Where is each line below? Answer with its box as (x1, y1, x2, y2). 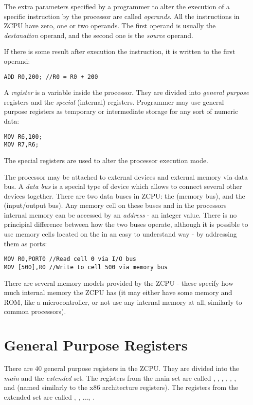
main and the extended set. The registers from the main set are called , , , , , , (4, 372, 236, 383)
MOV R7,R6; (4, 141, 39, 148)
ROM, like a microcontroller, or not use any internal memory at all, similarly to (4, 296, 242, 307)
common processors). (4, 306, 66, 316)
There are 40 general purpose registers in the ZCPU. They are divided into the (4, 363, 239, 373)
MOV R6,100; (4, 133, 42, 140)
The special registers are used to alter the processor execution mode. (4, 155, 208, 165)
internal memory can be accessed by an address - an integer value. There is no (4, 209, 237, 220)
